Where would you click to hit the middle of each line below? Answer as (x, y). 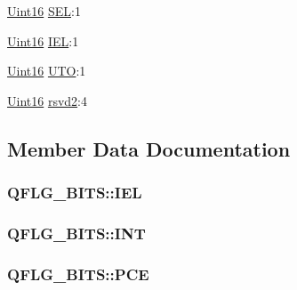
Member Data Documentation (149, 148)
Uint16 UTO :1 (47, 71)
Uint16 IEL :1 (43, 40)
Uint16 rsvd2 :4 (47, 100)
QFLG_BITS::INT (76, 233)
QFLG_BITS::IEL (75, 193)
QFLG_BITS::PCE (78, 274)
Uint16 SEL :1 (44, 11)
